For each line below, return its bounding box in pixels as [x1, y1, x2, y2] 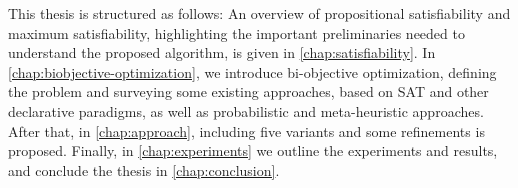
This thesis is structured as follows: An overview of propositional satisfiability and [8, 3, 511, 23]
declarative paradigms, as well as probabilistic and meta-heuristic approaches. [8, 100, 484, 121]
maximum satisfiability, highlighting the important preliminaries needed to [8, 22, 465, 43]
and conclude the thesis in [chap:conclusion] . [8, 159, 280, 180]
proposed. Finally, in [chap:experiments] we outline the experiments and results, [8, 140, 498, 161]
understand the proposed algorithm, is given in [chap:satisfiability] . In [8, 42, 436, 63]
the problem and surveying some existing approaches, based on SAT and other [8, 81, 489, 102]
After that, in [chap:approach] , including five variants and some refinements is [8, 120, 485, 141]
